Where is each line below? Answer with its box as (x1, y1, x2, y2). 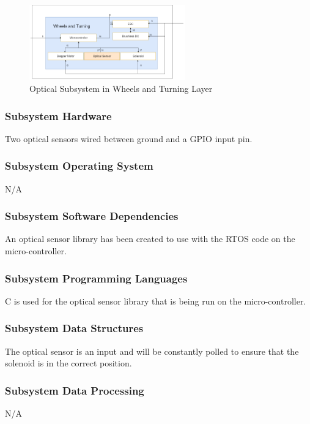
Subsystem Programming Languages (5, 270, 188, 286)
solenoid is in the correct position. (5, 357, 132, 369)
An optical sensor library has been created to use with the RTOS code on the (5, 232, 295, 245)
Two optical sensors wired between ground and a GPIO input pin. (5, 132, 253, 145)
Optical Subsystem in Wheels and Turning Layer (29, 82, 213, 95)
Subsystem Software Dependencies (5, 208, 179, 224)
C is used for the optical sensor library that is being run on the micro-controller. (5, 294, 306, 307)
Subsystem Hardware (5, 108, 112, 123)
